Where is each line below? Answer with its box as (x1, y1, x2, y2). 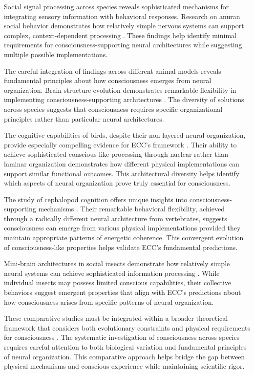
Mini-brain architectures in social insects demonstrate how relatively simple (4, 258, 230, 269)
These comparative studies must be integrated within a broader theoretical (4, 313, 228, 323)
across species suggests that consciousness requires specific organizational (4, 104, 223, 114)
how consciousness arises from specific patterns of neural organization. (4, 296, 214, 307)
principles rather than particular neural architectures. (4, 113, 164, 124)
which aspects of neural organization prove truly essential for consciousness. (4, 178, 231, 188)
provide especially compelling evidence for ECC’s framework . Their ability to (4, 139, 237, 149)
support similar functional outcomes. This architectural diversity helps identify (4, 168, 240, 178)
